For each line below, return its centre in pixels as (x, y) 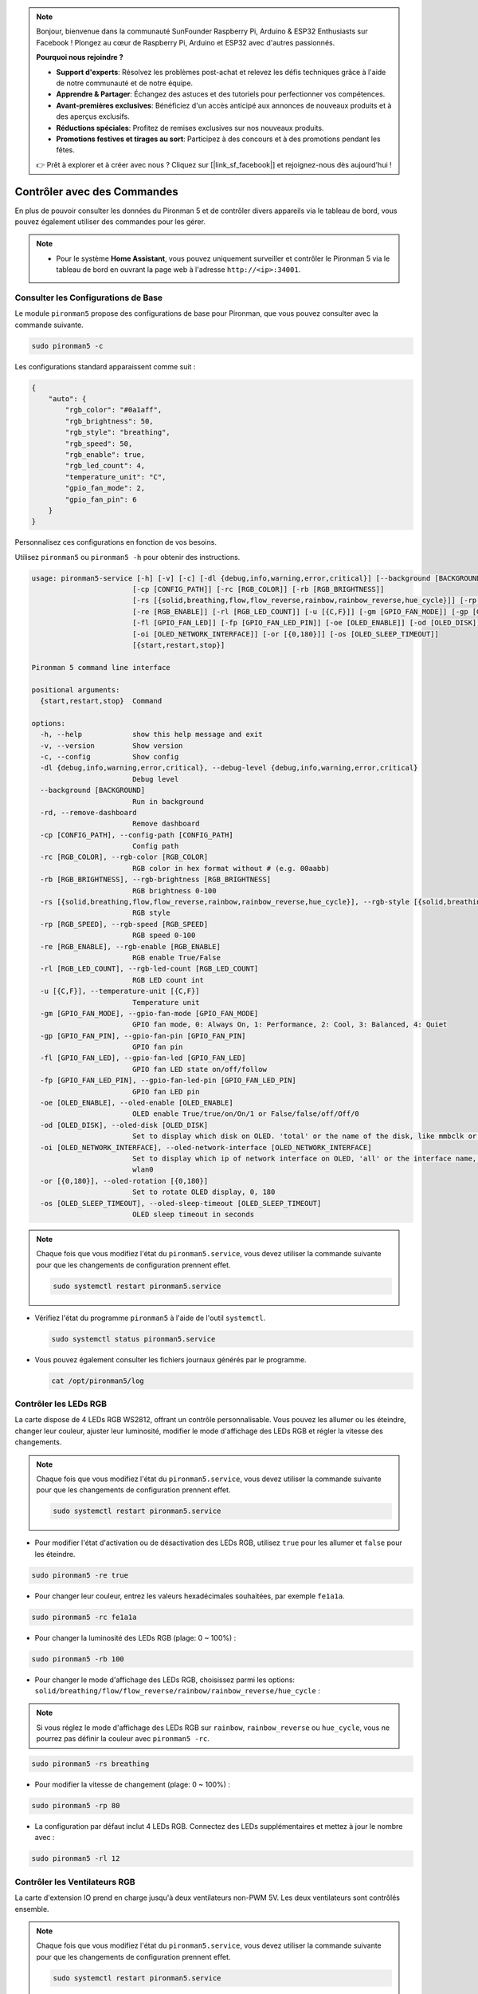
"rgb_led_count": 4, (105, 466)
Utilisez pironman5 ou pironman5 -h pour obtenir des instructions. (127, 557)
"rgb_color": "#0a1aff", (114, 410)
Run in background (168, 801)
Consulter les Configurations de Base (89, 298)
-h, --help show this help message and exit (151, 735)
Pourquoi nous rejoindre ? (80, 57)
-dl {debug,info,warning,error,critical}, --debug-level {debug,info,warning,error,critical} (229, 768)
